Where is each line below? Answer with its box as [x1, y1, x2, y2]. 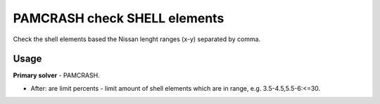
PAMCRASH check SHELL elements [13, 10, 224, 26]
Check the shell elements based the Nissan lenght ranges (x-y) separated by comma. [13, 35, 261, 43]
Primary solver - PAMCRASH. [13, 71, 100, 80]
